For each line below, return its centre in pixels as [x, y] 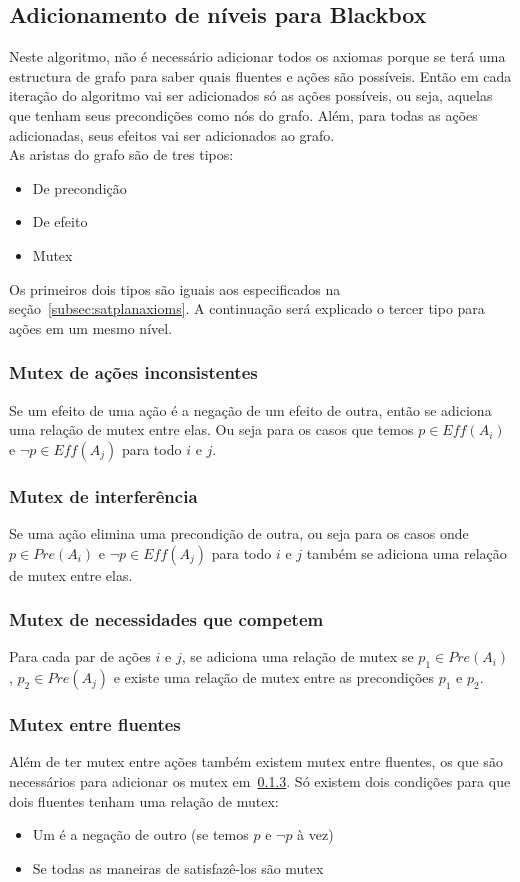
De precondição [79, 187]
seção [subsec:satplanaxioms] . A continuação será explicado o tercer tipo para [247, 308]
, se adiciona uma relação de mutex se [297, 656]
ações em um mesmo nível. [91, 327]
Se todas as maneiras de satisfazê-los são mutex [178, 867]
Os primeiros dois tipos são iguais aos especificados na [175, 288]
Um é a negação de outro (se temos [140, 834]
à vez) [315, 834]
